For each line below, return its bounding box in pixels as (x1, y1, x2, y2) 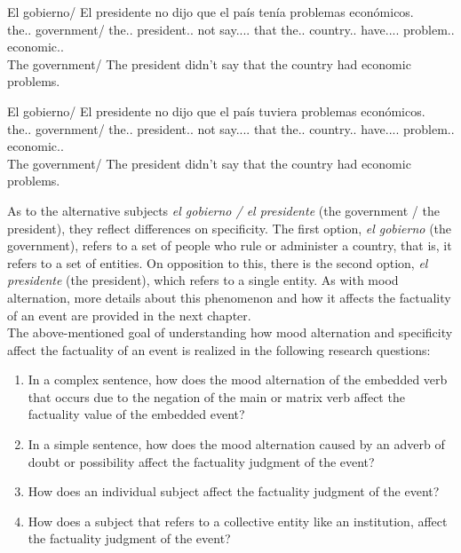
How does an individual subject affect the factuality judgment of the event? (28, 482, 440, 501)
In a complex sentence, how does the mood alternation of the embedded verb (28, 370, 448, 389)
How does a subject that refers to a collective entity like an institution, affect (28, 511, 448, 530)
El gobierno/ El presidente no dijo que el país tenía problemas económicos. (7, 3, 414, 20)
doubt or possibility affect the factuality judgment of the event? (28, 452, 375, 470)
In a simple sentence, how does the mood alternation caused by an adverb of (28, 435, 445, 454)
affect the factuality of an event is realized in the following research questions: (7, 340, 431, 359)
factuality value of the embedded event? (28, 405, 245, 423)
